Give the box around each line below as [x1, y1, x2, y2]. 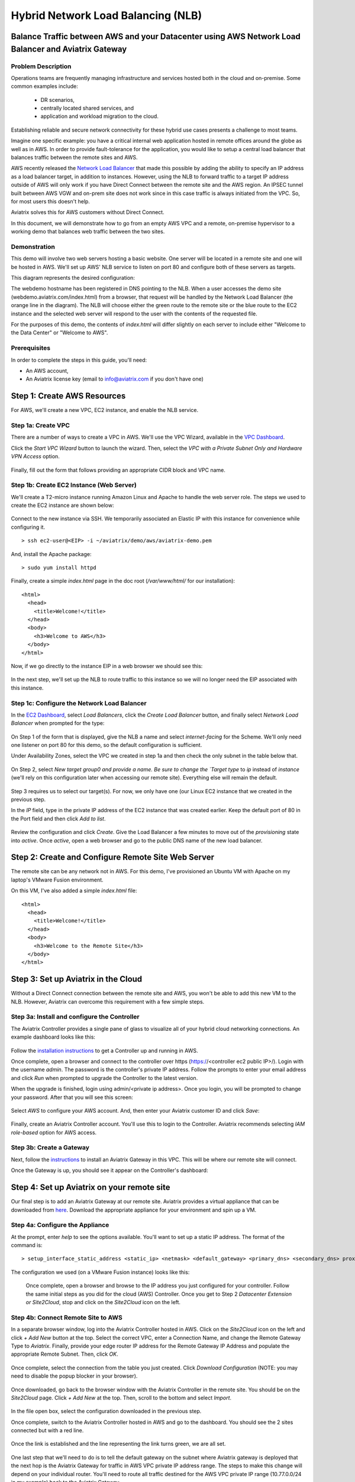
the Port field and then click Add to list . [11, 815, 106, 822]
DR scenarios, [40, 96, 75, 103]
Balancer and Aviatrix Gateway [11, 44, 127, 54]
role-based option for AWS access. [11, 1129, 97, 1136]
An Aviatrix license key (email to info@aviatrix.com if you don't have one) [25, 375, 204, 382]
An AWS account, [25, 367, 69, 374]
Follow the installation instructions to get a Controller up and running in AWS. [11, 1047, 198, 1054]
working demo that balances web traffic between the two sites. [11, 228, 165, 235]
